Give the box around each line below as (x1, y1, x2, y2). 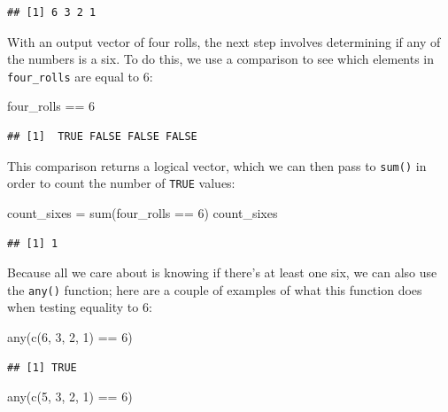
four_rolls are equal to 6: (7, 66, 153, 85)
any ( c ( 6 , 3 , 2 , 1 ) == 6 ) (7, 327, 133, 346)
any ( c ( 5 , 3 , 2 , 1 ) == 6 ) (7, 387, 133, 406)
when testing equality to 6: (7, 298, 152, 316)
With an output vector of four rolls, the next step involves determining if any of (7, 32, 441, 51)
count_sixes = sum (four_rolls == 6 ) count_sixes (7, 203, 278, 222)
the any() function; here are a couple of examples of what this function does (7, 280, 422, 299)
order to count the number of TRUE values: (7, 174, 236, 192)
